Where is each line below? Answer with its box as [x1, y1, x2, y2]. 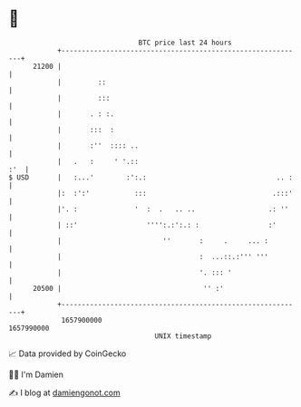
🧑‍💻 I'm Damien [8, 369, 64, 380]
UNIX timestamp [154, 331, 212, 341]
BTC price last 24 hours [138, 38, 232, 47]
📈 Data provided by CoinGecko [8, 348, 127, 359]
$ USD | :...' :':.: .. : [8, 172, 294, 182]
